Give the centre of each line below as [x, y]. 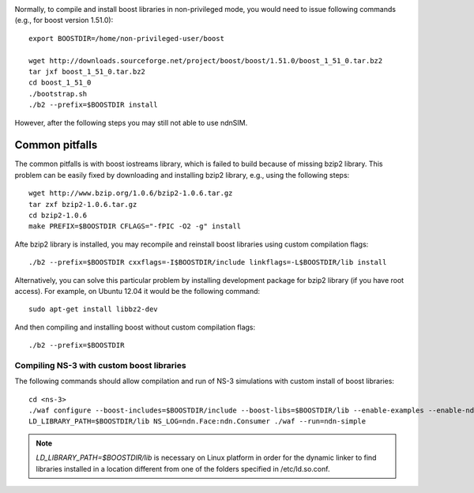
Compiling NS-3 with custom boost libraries [100, 365]
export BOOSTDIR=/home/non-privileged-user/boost [127, 38]
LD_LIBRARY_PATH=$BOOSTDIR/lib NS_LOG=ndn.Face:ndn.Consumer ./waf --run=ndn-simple [197, 421]
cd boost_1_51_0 [60, 83]
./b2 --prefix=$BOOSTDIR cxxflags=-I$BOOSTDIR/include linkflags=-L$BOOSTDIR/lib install [208, 262]
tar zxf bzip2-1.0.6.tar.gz [83, 204]
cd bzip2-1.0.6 [58, 215]
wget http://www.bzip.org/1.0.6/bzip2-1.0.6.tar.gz [131, 193]
